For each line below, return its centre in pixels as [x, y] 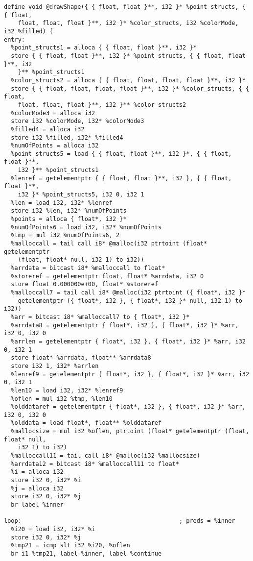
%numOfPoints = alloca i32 [55, 146]
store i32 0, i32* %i [46, 480]
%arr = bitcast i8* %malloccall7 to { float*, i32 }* [100, 317]
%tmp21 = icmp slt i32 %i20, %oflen [70, 546]
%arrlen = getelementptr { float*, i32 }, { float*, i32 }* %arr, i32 [128, 341]
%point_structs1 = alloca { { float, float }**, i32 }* [104, 48]
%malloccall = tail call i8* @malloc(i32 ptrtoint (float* [109, 244]
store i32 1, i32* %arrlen [55, 366]
